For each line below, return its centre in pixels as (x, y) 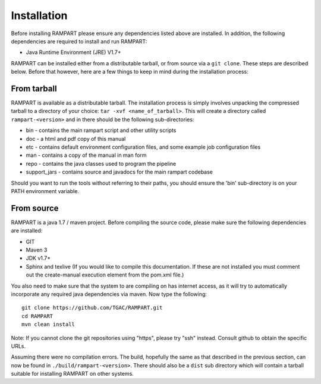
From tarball (34, 88)
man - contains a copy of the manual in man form (86, 155)
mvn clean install (48, 325)
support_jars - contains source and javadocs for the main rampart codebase (119, 172)
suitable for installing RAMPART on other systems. (72, 374)
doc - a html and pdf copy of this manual (76, 139)
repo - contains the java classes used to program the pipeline (101, 163)
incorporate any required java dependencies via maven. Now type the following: (109, 294)
